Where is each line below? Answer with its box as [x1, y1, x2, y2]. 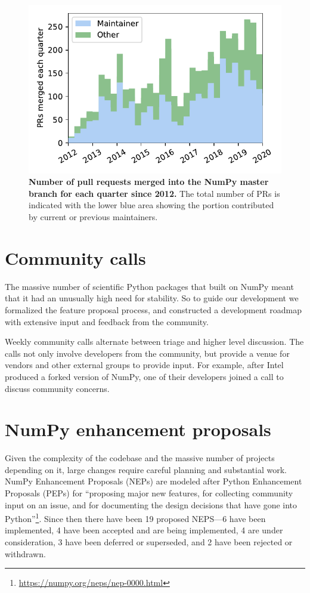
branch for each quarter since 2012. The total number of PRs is [29, 187, 280, 199]
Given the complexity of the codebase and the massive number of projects [5, 452, 275, 464]
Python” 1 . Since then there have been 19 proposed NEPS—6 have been [5, 511, 266, 524]
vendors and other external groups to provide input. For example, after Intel [5, 359, 284, 371]
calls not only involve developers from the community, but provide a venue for [5, 347, 290, 359]
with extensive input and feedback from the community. [5, 315, 209, 328]
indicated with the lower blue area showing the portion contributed [29, 199, 274, 211]
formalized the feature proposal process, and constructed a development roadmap [5, 303, 302, 316]
